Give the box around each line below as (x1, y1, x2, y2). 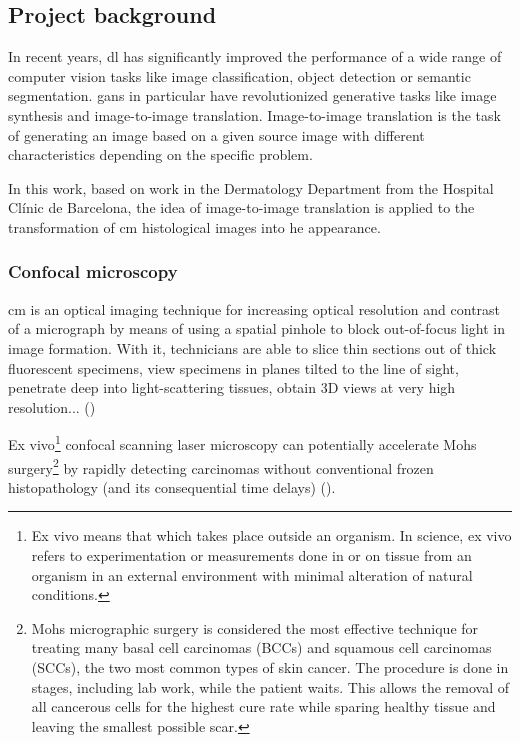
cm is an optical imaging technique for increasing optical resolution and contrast (8, 298, 501, 319)
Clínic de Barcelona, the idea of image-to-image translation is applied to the (8, 197, 475, 218)
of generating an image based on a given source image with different (8, 124, 425, 145)
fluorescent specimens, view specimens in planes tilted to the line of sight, (8, 357, 459, 378)
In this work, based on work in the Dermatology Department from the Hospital (8, 177, 494, 198)
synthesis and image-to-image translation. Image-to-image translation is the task (8, 104, 501, 125)
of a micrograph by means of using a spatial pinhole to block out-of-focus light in (8, 318, 506, 339)
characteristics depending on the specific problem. (8, 144, 313, 165)
